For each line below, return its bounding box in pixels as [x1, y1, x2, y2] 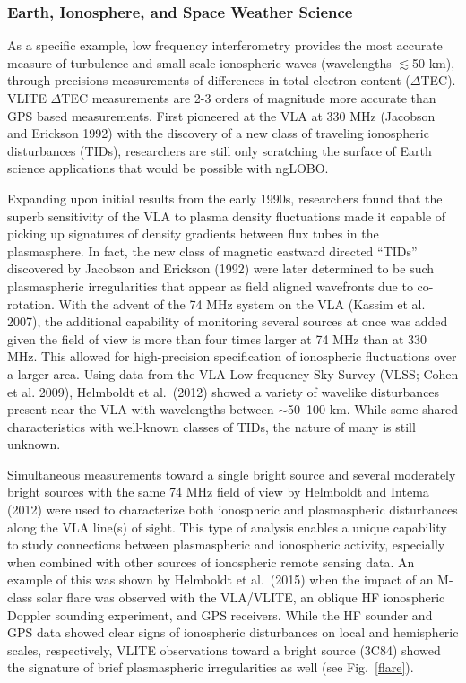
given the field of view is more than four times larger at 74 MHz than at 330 [7, 329, 427, 348]
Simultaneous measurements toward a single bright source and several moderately [7, 464, 456, 483]
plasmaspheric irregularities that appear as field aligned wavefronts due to [7, 276, 413, 295]
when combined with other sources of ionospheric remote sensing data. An [7, 552, 415, 571]
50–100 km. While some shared [288, 400, 458, 419]
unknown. [7, 435, 61, 454]
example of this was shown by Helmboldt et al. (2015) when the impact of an [7, 570, 434, 589]
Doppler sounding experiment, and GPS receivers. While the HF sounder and [7, 605, 433, 624]
